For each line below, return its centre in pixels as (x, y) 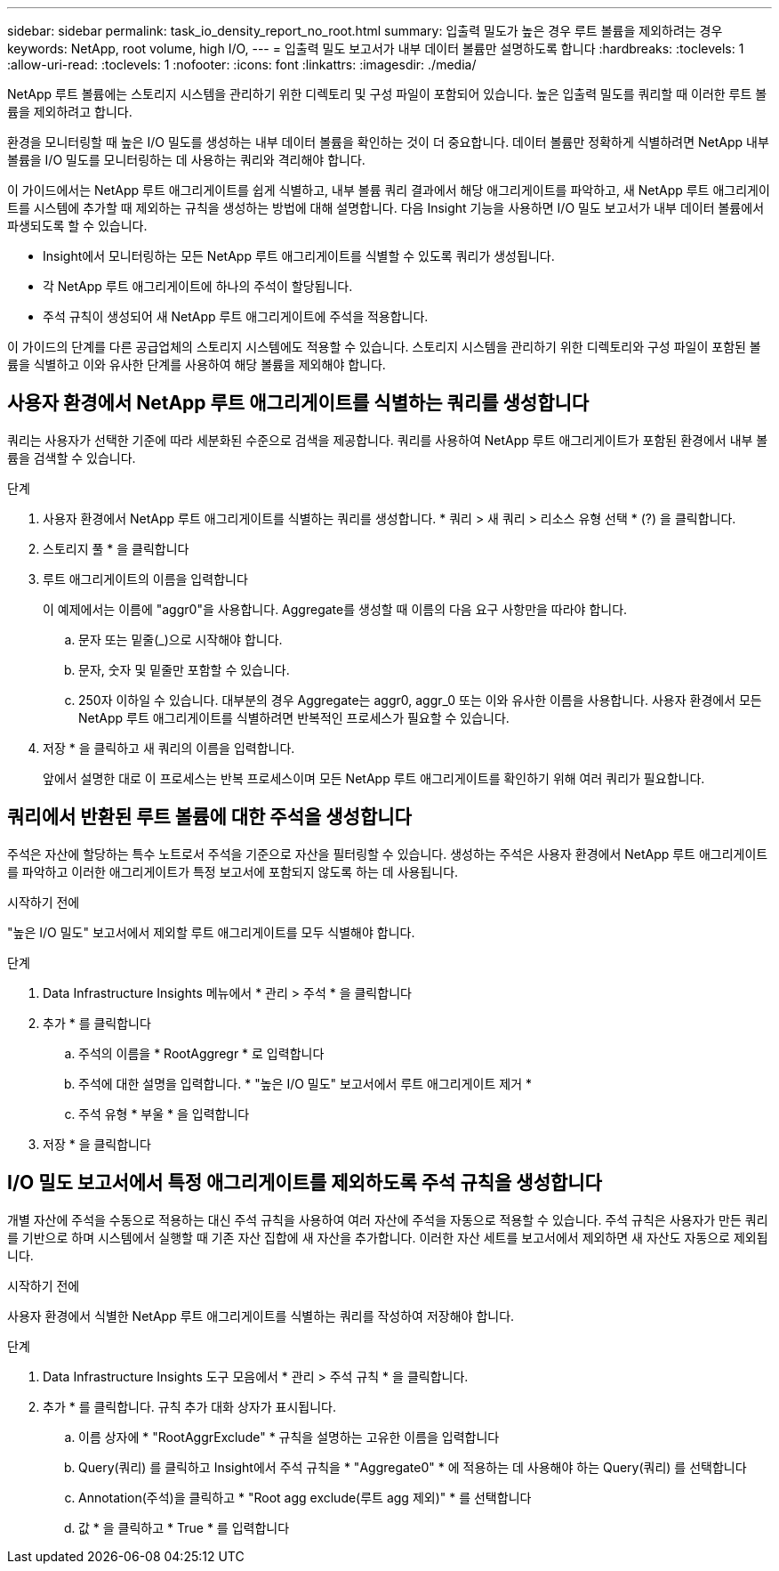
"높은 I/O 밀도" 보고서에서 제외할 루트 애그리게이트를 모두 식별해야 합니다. (211, 932)
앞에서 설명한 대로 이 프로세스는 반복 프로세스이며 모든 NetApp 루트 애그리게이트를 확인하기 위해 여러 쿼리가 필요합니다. (374, 778)
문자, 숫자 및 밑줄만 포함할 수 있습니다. (184, 669)
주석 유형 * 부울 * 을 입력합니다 (164, 1113)
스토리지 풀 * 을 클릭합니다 (116, 548)
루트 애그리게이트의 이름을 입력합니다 (145, 579)
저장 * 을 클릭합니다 (97, 1144)
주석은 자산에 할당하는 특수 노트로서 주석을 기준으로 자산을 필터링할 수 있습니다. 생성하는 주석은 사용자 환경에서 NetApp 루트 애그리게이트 (388, 854)
